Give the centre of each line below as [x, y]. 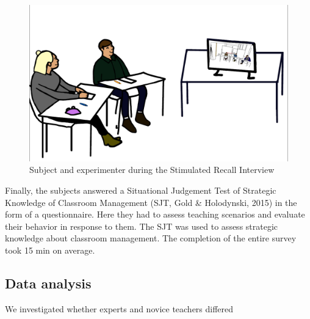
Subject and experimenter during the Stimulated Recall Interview [152, 170]
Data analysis [48, 283]
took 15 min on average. [50, 250]
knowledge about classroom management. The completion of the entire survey [151, 238]
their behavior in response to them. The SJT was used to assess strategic [142, 226]
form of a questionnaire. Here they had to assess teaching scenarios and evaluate [155, 214]
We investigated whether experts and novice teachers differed [119, 308]
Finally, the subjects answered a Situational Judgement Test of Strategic [141, 190]
